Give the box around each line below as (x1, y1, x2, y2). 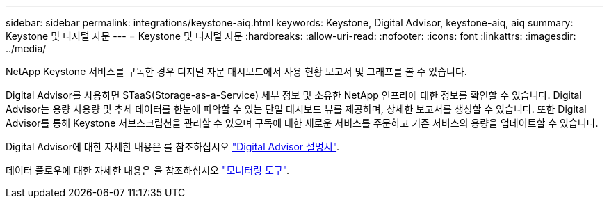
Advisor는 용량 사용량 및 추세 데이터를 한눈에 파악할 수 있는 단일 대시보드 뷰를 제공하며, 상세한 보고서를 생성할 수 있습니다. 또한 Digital (6, 103, 587, 115)
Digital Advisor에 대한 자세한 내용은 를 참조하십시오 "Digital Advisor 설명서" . (6, 141, 340, 152)
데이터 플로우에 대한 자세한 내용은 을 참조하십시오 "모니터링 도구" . (6, 164, 290, 176)
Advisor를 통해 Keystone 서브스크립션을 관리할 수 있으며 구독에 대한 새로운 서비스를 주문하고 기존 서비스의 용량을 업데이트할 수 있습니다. (6, 117, 599, 129)
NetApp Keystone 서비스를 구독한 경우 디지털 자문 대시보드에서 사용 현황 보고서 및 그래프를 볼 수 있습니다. (6, 65, 467, 77)
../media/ (6, 42, 47, 54)
